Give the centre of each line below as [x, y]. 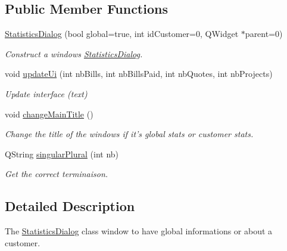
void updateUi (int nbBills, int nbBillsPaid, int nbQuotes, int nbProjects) [139, 74]
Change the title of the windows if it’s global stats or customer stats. [129, 134]
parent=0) [264, 34]
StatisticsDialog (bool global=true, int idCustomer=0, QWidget [122, 34]
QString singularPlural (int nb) [62, 154]
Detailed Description [70, 206]
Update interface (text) [46, 93]
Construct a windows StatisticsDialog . [74, 53]
